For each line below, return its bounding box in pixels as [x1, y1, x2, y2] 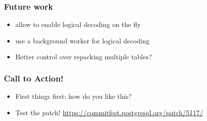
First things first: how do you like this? [15, 91, 132, 101]
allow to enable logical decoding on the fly [15, 19, 141, 29]
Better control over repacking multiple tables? [15, 52, 152, 62]
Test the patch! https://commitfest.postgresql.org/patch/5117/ [15, 107, 203, 117]
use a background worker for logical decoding [15, 35, 150, 45]
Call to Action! [4, 72, 64, 84]
